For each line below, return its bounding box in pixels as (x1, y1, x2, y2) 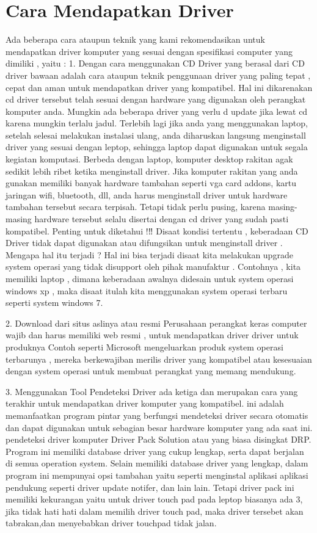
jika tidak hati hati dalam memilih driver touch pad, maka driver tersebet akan (5, 504, 304, 517)
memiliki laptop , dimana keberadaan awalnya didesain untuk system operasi (5, 272, 294, 285)
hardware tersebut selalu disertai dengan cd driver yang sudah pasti (34, 212, 289, 225)
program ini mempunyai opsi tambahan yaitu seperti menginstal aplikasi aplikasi (5, 468, 308, 481)
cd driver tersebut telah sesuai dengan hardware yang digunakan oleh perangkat (5, 93, 306, 106)
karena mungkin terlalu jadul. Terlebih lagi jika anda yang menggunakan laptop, (5, 117, 308, 129)
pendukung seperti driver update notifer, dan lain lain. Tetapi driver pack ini (5, 480, 294, 493)
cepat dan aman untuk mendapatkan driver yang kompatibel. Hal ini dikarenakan (5, 81, 313, 93)
